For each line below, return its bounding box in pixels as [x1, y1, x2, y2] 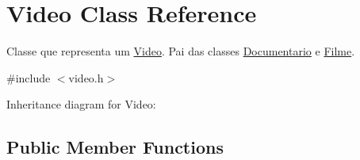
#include [6, 69, 51, 86]
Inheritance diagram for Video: [6, 96, 156, 112]
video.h [68, 69, 104, 86]
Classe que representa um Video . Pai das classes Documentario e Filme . [6, 43, 355, 59]
